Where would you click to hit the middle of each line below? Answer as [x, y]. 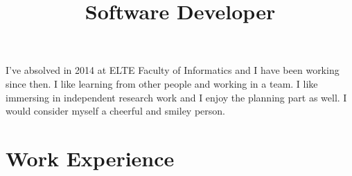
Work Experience [90, 158]
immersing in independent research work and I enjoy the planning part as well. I [176, 97]
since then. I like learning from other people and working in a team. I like [162, 83]
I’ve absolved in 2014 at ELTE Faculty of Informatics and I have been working [173, 70]
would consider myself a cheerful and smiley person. [115, 111]
